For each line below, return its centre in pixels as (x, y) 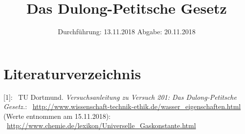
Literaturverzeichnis (72, 73)
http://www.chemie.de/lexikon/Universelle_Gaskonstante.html (101, 125)
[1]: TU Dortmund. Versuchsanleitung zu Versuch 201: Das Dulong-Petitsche (120, 97)
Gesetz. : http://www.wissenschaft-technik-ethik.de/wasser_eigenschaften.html (122, 106)
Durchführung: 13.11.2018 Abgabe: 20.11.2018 (127, 32)
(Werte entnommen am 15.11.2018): (57, 116)
